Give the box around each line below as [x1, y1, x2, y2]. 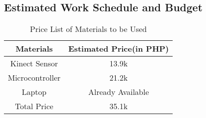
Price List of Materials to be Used [30, 23, 147, 35]
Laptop [22, 86, 47, 98]
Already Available [88, 86, 149, 98]
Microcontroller [8, 72, 61, 84]
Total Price [15, 100, 53, 112]
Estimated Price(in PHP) [68, 43, 169, 55]
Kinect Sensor [10, 58, 58, 69]
